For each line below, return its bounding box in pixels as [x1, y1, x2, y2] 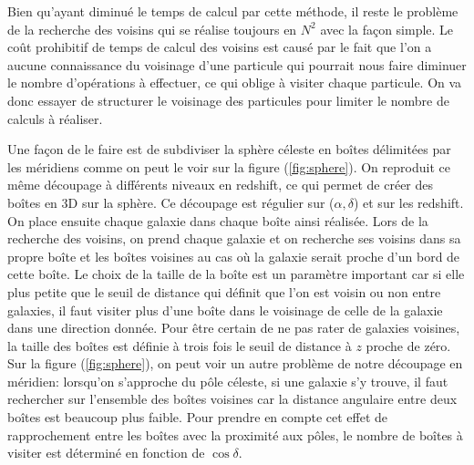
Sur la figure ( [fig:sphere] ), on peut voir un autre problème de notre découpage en [7, 354, 463, 373]
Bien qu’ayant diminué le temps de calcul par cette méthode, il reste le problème [7, 2, 459, 20]
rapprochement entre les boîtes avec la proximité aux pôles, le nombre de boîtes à [7, 425, 463, 444]
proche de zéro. [366, 336, 451, 355]
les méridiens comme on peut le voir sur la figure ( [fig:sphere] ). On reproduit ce [7, 157, 450, 176]
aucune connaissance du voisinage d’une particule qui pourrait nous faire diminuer [7, 55, 467, 74]
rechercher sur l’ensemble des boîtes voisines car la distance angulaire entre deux [7, 389, 458, 408]
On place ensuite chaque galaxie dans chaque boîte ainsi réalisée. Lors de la [7, 211, 428, 230]
